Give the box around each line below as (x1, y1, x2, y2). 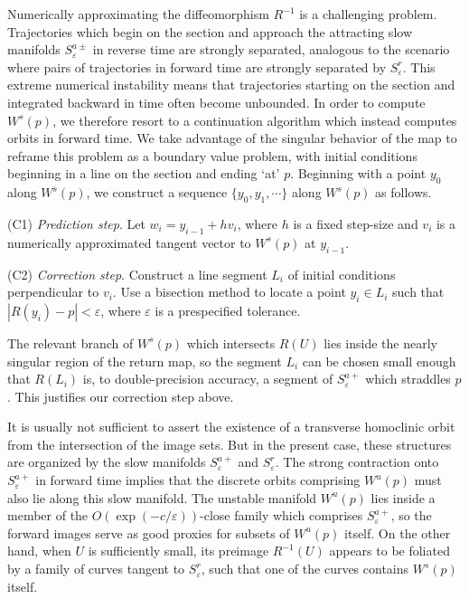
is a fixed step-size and (293, 214, 418, 233)
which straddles (365, 369, 451, 388)
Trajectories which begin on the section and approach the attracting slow (7, 22, 412, 41)
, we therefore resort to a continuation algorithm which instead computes (52, 110, 457, 129)
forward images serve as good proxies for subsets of (7, 523, 290, 542)
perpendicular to (7, 282, 99, 301)
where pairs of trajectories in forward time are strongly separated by (7, 57, 387, 76)
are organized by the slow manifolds (7, 452, 206, 471)
